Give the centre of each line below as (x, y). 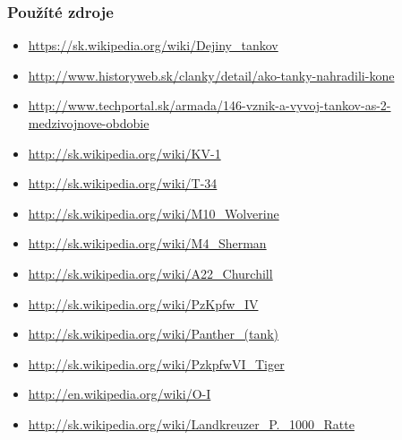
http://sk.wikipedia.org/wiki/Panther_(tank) (154, 334)
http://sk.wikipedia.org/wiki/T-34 (123, 183)
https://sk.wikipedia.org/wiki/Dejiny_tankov (153, 45)
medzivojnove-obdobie (89, 123)
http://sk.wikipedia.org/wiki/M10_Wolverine (154, 213)
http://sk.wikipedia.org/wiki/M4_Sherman (147, 243)
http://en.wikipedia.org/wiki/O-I (120, 394)
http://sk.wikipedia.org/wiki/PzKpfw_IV (143, 303)
